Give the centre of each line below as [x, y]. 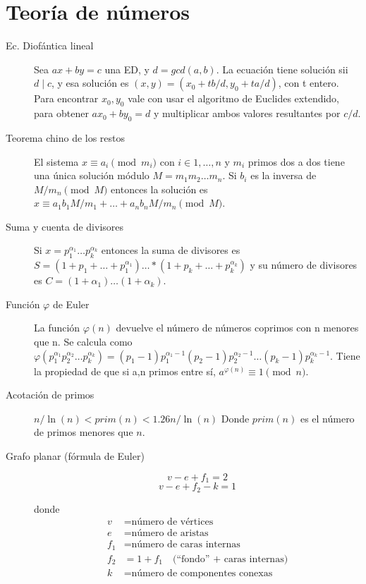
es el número [327, 418]
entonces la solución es [159, 189]
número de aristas [170, 534]
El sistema [56, 161]
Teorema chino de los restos [66, 137]
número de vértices [172, 522]
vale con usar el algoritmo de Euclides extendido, [234, 98]
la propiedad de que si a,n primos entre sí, [125, 371]
